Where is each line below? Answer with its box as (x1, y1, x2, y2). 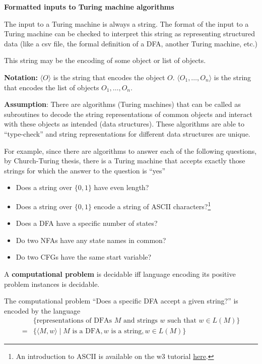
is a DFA (72, 328, 101, 335)
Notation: (4, 72, 38, 82)
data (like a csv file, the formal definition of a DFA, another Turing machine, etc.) (4, 38, 258, 48)
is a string (111, 328, 142, 335)
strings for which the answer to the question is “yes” (4, 165, 166, 175)
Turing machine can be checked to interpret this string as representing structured (4, 28, 255, 39)
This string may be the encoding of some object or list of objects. (4, 55, 206, 66)
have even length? (94, 182, 149, 193)
